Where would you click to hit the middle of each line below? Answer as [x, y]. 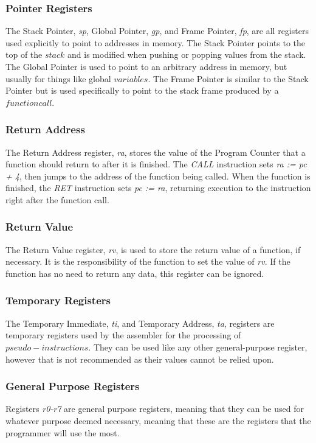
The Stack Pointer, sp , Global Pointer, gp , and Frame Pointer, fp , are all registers [157, 31]
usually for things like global [58, 78]
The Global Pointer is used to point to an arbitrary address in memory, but [146, 66]
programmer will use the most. [63, 432]
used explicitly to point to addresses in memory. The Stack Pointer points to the [156, 42]
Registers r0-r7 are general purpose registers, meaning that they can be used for [155, 409]
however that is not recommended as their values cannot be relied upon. [140, 359]
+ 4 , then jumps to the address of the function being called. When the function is [158, 176]
